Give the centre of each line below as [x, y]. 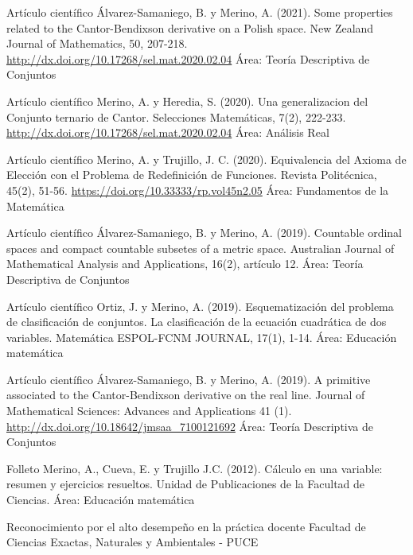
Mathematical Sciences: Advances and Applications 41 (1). [149, 411]
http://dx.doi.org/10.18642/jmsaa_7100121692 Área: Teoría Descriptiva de [190, 426]
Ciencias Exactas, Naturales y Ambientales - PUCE [132, 542]
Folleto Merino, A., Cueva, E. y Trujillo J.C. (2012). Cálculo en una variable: [195, 468]
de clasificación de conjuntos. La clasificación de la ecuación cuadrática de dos [197, 322]
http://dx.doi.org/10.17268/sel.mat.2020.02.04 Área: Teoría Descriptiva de [188, 58]
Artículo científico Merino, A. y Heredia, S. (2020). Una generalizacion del [187, 101]
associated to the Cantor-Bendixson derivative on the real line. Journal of [186, 395]
